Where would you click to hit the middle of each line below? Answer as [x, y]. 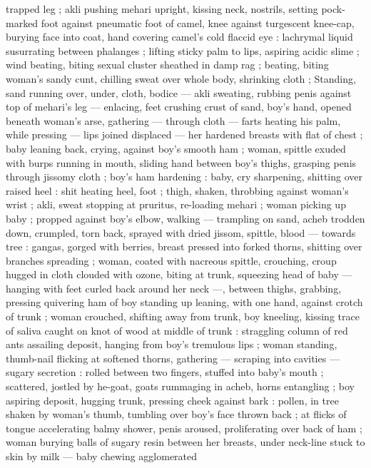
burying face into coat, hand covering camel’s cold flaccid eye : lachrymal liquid [179, 37]
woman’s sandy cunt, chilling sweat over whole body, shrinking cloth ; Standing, [181, 78]
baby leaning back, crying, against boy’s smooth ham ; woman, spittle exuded [176, 148]
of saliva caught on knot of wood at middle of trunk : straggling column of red [177, 330]
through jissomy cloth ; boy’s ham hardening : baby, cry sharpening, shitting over [184, 177]
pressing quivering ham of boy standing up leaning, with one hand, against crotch [184, 302]
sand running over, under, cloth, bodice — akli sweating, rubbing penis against [179, 92]
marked [22, 22]
